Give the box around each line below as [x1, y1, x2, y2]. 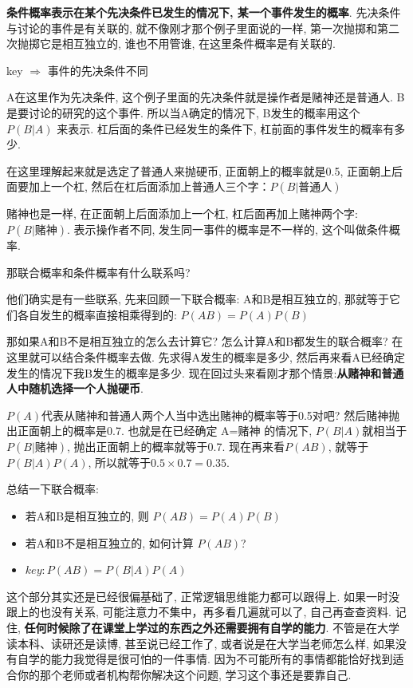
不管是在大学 [332, 619, 400, 636]
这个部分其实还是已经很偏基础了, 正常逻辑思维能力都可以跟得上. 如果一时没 [6, 587, 400, 604]
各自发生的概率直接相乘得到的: [17, 306, 177, 322]
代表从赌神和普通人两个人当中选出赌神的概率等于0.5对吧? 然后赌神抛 [41, 406, 400, 423]
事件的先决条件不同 [47, 61, 148, 78]
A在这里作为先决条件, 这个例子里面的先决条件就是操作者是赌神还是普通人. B [6, 89, 405, 105]
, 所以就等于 [88, 453, 151, 470]
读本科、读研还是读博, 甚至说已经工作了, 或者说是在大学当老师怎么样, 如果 [6, 635, 395, 651]
